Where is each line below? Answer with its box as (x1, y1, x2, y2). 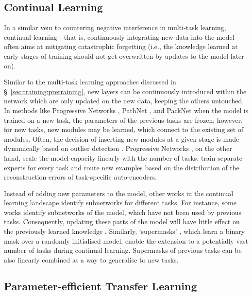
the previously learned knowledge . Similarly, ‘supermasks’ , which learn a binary (4, 226, 245, 236)
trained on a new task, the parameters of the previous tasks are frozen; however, (4, 115, 243, 125)
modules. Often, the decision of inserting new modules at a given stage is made (4, 133, 239, 144)
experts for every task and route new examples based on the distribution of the (4, 162, 239, 172)
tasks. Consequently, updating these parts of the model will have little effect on (4, 216, 240, 227)
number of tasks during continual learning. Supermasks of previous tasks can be (4, 245, 242, 255)
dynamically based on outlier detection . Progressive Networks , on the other (4, 143, 232, 153)
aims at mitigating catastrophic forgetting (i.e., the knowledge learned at (21, 41, 238, 51)
